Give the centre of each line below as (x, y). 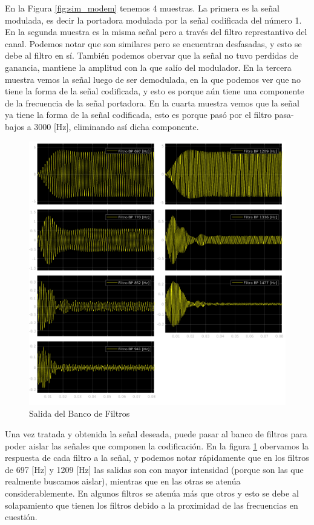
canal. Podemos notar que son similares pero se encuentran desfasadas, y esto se (153, 43)
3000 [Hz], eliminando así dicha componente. (116, 126)
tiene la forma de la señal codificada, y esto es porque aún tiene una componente (155, 91)
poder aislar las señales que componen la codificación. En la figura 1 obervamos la (157, 445)
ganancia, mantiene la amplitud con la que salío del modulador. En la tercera (148, 67)
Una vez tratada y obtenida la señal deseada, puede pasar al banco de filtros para (156, 434)
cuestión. (21, 517)
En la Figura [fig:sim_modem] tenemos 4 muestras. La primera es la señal (142, 8)
